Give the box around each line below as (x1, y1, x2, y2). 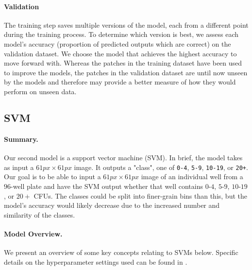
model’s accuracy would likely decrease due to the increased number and (4, 200, 220, 210)
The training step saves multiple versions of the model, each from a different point (4, 19, 249, 30)
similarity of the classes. (4, 209, 75, 219)
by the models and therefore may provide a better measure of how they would (4, 77, 236, 87)
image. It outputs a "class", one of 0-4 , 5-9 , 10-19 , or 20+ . (74, 162, 248, 172)
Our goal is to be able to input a (4, 171, 101, 182)
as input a (4, 162, 34, 172)
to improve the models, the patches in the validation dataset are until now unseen (4, 67, 248, 77)
